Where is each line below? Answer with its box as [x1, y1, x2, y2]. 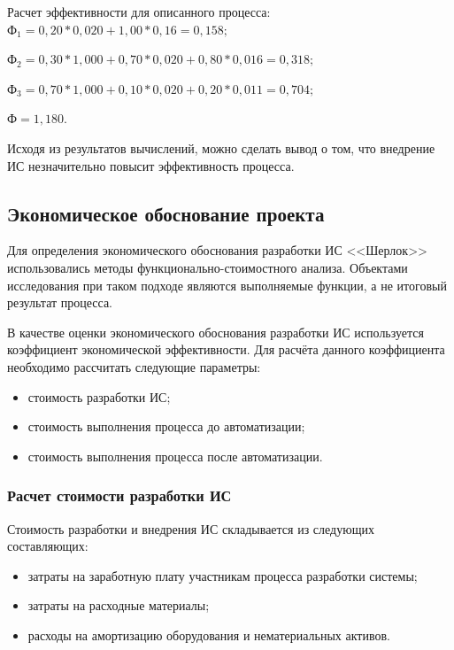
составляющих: [7, 537, 88, 555]
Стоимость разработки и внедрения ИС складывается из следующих [7, 519, 374, 538]
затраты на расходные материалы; [27, 596, 210, 615]
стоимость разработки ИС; [27, 387, 171, 406]
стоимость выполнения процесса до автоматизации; [27, 417, 305, 436]
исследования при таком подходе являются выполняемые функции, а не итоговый [7, 275, 447, 294]
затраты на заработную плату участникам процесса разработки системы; [27, 566, 418, 584]
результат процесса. [7, 293, 113, 312]
